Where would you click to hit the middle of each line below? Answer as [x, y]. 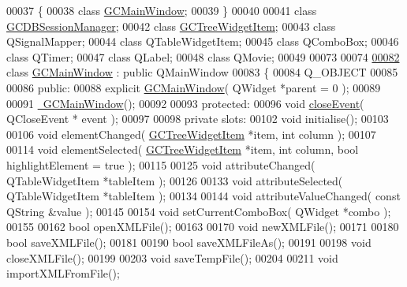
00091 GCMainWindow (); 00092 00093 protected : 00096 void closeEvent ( [185, 103]
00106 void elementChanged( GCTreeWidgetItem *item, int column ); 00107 [191, 134]
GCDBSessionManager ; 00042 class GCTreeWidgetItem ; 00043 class [171, 26]
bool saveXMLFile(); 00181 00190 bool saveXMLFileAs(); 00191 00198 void [189, 242]
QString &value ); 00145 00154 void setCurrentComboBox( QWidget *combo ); [199, 211]
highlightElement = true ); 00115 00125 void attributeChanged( [161, 164]
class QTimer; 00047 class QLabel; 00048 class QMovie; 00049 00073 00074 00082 [203, 56]
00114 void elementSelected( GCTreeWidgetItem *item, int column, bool [183, 149]
